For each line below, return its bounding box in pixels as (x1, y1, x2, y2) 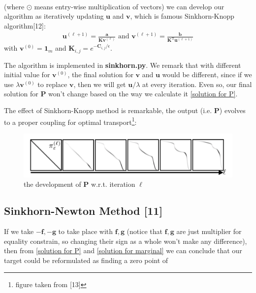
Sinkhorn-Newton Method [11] (4, 203, 163, 218)
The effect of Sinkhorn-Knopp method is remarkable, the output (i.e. (4, 105, 212, 116)
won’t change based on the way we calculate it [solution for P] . (48, 88, 238, 99)
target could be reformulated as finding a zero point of (4, 255, 168, 265)
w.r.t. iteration (91, 179, 135, 189)
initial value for (4, 69, 50, 80)
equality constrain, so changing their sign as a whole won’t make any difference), (4, 235, 247, 246)
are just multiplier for (176, 226, 242, 236)
